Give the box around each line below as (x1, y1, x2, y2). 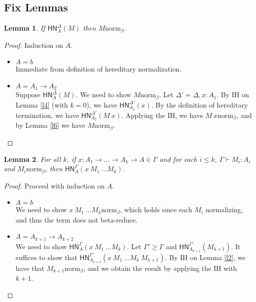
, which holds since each (120, 204, 192, 215)
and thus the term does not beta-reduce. (15, 214, 138, 225)
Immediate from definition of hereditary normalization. (15, 64, 182, 74)
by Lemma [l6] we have (15, 120, 85, 130)
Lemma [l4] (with (15, 99, 68, 110)
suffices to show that (15, 252, 77, 262)
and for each (159, 153, 197, 164)
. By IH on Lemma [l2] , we (165, 252, 246, 262)
